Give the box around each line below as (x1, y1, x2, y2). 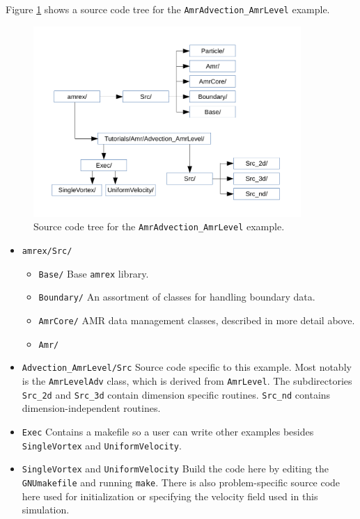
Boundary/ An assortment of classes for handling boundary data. (38, 289, 315, 304)
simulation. (22, 502, 70, 517)
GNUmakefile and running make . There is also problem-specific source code (22, 474, 341, 489)
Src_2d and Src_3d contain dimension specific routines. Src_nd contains (22, 387, 331, 401)
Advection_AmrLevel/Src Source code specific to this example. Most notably (22, 360, 352, 374)
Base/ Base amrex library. (38, 266, 149, 280)
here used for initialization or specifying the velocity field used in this (22, 488, 318, 503)
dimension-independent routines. (22, 401, 161, 415)
